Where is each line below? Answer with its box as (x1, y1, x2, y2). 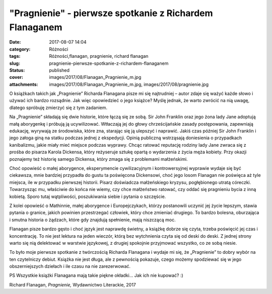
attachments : (9, 81, 38, 87)
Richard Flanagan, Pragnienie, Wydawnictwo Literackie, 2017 (9, 281, 136, 287)
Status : (9, 67, 25, 73)
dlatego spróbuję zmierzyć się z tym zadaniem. (9, 105, 108, 111)
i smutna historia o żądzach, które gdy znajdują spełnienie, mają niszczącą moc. (9, 217, 176, 223)
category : (9, 46, 31, 52)
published (49, 67, 70, 73)
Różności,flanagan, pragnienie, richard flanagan (49, 53, 149, 59)
